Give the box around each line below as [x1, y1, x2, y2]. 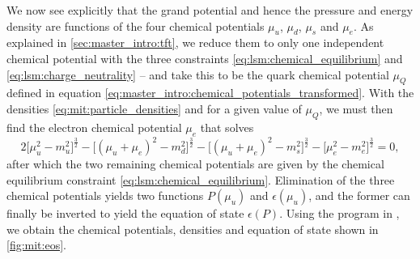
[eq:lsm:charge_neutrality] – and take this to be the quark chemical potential [6, 66, 389, 83]
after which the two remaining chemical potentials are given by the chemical [6, 155, 384, 172]
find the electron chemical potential [6, 118, 182, 135]
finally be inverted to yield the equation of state [6, 205, 244, 222]
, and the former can [308, 187, 410, 204]
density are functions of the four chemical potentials [6, 17, 265, 34]
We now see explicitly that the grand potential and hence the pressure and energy [6, 2, 414, 18]
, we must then [319, 100, 393, 117]
